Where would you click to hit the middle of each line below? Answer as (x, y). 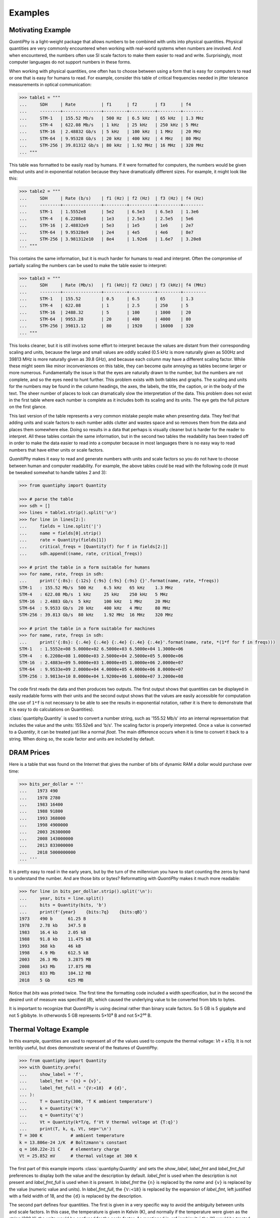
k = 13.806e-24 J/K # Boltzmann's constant (73, 1142)
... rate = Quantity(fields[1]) (63, 540)
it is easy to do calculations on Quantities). (52, 709)
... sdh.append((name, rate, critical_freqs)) (81, 553)
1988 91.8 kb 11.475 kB (55, 939)
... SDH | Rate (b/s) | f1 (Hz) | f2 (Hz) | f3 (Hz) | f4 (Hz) (112, 198)
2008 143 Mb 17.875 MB (55, 966)
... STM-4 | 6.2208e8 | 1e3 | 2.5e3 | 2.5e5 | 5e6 (106, 219)
